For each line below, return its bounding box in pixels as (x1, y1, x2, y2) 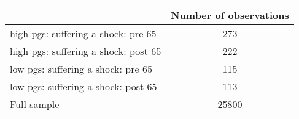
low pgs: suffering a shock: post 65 (10, 79, 157, 93)
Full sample (10, 97, 60, 111)
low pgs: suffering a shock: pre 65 (10, 62, 152, 76)
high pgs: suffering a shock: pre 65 (10, 26, 157, 40)
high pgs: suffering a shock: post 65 (10, 44, 161, 58)
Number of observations (171, 8, 289, 22)
